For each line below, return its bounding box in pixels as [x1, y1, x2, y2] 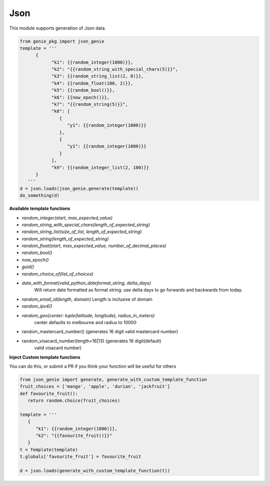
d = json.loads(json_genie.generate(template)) [19, 185, 138, 191]
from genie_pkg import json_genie [19, 38, 104, 44]
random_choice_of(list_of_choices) [21, 271, 93, 277]
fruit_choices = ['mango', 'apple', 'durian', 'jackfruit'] [19, 384, 170, 389]
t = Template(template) [19, 446, 78, 452]
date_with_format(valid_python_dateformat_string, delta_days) [21, 280, 151, 286]
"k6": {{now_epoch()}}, [51, 94, 110, 100]
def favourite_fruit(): [19, 391, 78, 396]
